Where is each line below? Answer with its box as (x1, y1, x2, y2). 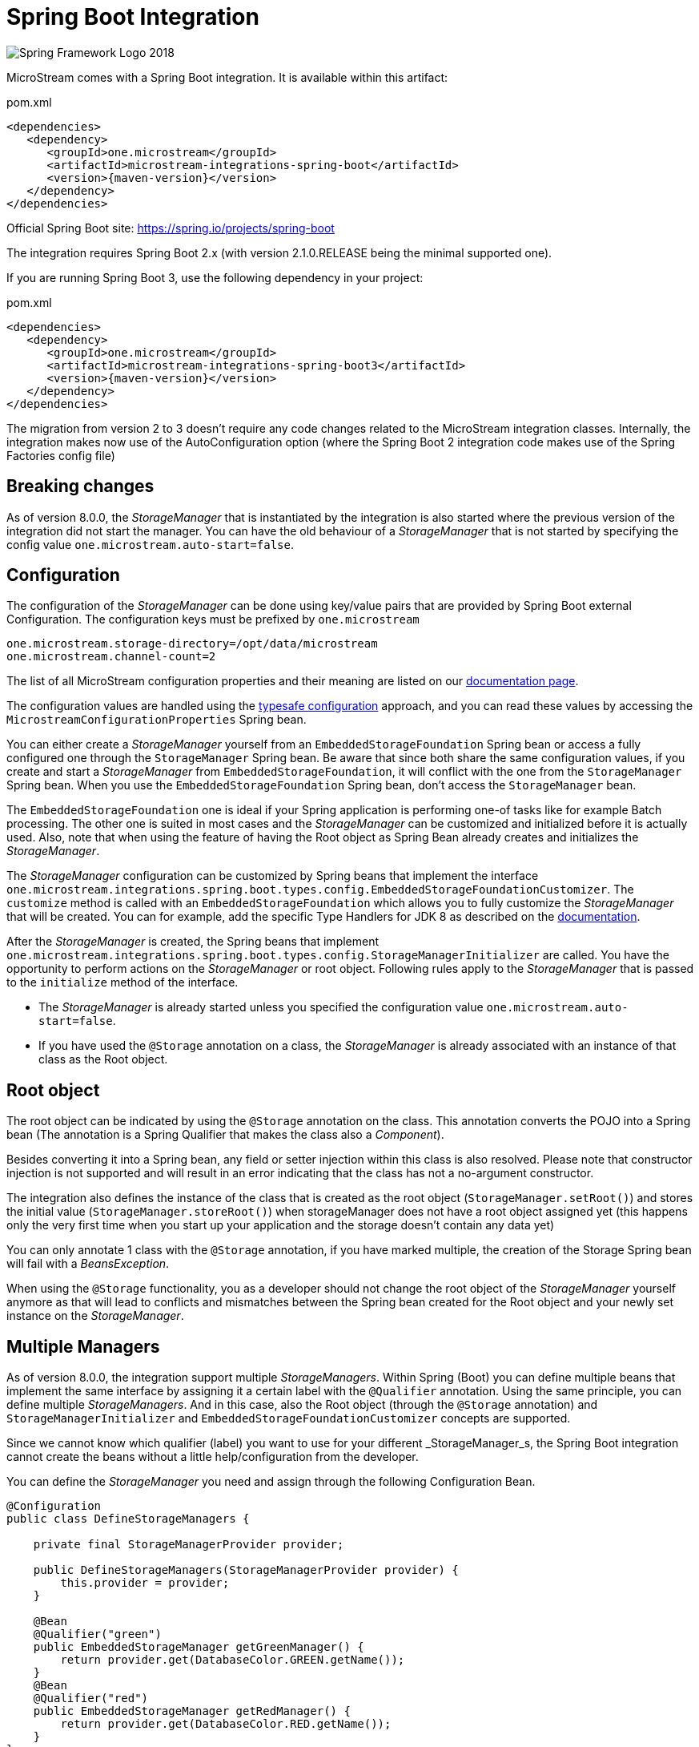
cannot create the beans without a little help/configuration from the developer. (6, 1450, 419, 1464)
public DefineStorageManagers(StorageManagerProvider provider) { (33, 1563, 459, 1577)
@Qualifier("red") (33, 1692, 149, 1705)
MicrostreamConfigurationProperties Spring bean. (6, 712, 307, 727)
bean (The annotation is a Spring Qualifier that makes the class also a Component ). (6, 1128, 444, 1142)
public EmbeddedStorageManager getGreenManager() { (33, 1640, 364, 1654)
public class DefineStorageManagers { (6, 1512, 250, 1526)
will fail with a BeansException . (6, 1257, 170, 1271)
